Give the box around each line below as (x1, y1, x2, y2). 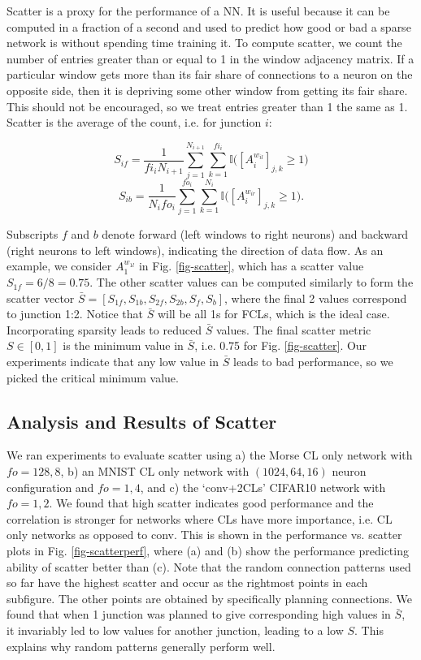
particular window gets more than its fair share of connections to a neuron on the (7, 66, 413, 83)
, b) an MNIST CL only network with (60, 463, 250, 480)
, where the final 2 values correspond (224, 289, 407, 306)
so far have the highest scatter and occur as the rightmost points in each (7, 574, 368, 591)
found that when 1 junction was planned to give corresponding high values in (7, 606, 391, 623)
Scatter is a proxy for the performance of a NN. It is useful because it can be (7, 2, 390, 19)
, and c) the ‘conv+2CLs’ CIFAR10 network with (140, 478, 386, 495)
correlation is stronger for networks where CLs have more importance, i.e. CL (7, 510, 393, 527)
